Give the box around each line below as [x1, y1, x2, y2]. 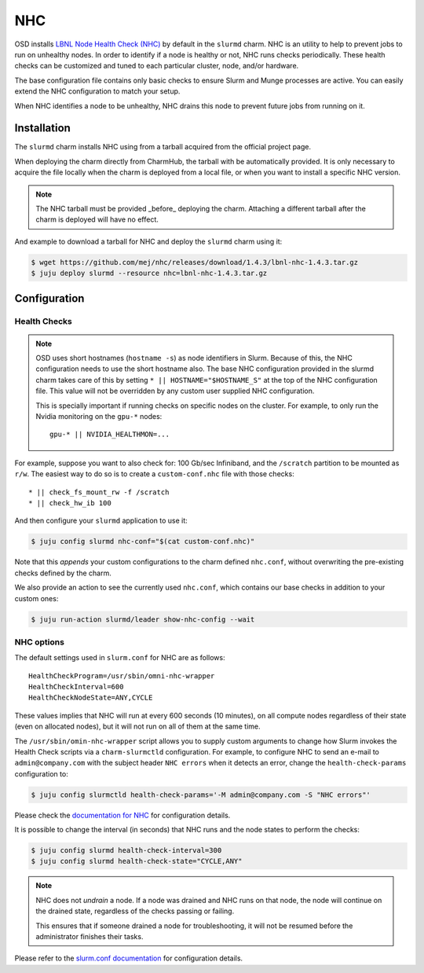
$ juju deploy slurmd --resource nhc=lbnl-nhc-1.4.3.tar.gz [31, 269, 268, 278]
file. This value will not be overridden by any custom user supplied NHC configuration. [35, 386, 315, 396]
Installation [14, 122, 71, 135]
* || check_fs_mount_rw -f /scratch [28, 487, 170, 497]
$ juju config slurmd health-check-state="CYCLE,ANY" [31, 857, 243, 866]
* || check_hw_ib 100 [28, 498, 111, 507]
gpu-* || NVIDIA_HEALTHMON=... [49, 430, 170, 439]
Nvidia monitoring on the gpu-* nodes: [35, 412, 163, 421]
